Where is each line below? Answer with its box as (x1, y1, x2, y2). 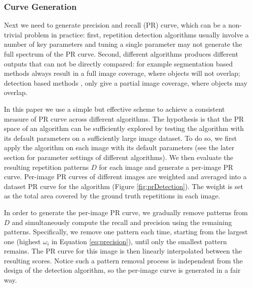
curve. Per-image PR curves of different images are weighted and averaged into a (4, 171, 247, 182)
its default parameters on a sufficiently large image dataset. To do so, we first (4, 132, 237, 143)
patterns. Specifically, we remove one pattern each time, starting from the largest (4, 226, 248, 237)
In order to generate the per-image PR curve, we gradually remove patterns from (4, 207, 248, 217)
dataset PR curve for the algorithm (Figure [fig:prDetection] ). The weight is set (4, 181, 243, 191)
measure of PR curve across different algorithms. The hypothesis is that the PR (4, 113, 244, 124)
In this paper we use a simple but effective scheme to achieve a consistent (4, 103, 225, 114)
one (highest (4, 236, 41, 246)
